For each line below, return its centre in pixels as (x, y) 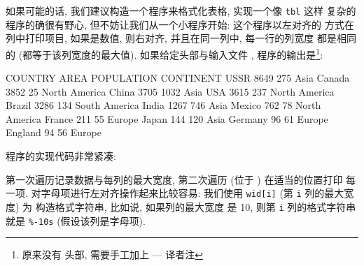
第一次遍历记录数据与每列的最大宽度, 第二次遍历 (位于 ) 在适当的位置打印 (174, 179)
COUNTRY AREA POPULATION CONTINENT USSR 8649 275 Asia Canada (178, 78)
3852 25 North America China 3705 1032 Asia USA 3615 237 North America (170, 91)
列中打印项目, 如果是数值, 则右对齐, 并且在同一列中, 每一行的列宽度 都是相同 (181, 38)
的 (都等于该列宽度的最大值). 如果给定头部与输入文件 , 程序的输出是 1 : (164, 53)
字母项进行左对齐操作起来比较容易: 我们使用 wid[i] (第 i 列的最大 (192, 193)
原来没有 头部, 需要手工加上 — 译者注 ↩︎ (113, 254)
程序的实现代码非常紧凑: (61, 156)
